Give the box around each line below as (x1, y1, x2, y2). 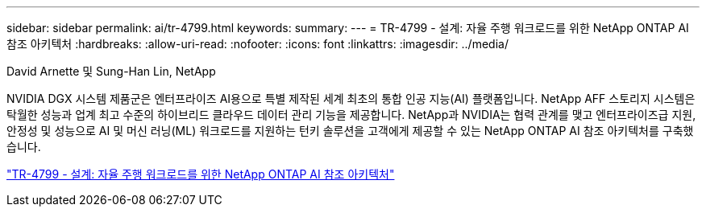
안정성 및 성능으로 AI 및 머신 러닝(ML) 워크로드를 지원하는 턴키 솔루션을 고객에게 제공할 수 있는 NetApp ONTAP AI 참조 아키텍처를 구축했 (6, 124, 694, 137)
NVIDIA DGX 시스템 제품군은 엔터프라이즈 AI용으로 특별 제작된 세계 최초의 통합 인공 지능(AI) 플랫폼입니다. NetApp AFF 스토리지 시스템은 (6, 92, 696, 105)
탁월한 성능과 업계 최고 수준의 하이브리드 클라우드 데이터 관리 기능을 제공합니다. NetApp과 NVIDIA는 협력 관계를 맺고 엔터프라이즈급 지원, (6, 108, 696, 121)
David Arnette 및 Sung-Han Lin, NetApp (6, 64, 216, 78)
